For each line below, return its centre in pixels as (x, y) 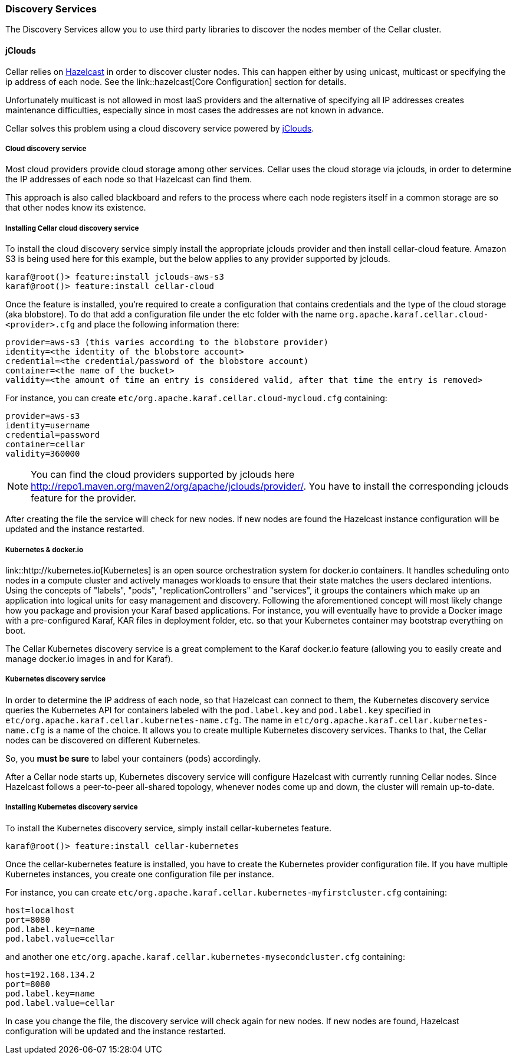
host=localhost (40, 910)
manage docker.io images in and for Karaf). (89, 658)
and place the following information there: (158, 324)
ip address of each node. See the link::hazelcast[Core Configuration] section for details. (176, 81)
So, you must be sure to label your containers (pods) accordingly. (133, 758)
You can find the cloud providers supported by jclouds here (163, 475)
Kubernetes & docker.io (45, 550)
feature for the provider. (83, 498)
